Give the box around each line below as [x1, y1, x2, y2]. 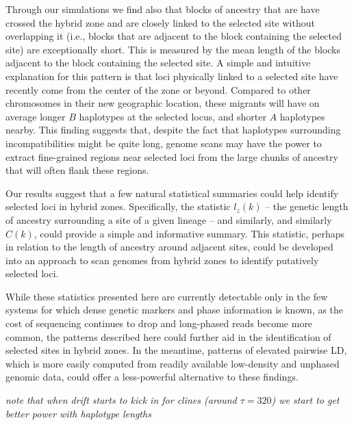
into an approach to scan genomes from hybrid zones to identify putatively [5, 253, 319, 267]
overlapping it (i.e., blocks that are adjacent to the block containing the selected [5, 29, 342, 43]
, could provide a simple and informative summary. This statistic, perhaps [34, 226, 345, 240]
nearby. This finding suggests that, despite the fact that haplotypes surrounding [5, 123, 341, 137]
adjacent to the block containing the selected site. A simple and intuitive [5, 55, 311, 70]
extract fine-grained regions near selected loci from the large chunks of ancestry [5, 149, 338, 164]
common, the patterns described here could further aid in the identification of [5, 329, 331, 344]
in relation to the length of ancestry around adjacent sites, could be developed [5, 240, 333, 254]
